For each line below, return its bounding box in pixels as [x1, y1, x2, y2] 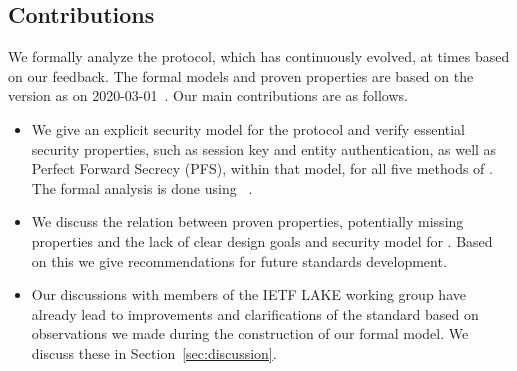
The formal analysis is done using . [31, 177, 253, 198]
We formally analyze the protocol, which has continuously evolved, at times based [8, 46, 510, 67]
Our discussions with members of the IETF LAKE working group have [31, 284, 466, 305]
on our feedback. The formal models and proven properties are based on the [8, 65, 474, 86]
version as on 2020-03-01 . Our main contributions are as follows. [8, 85, 408, 106]
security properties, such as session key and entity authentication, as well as [31, 138, 497, 159]
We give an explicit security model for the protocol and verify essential [31, 118, 466, 139]
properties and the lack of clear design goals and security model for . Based [31, 230, 493, 251]
